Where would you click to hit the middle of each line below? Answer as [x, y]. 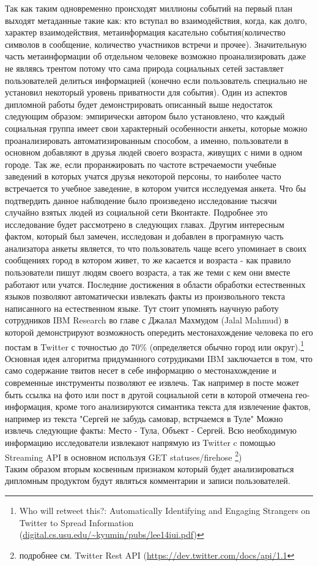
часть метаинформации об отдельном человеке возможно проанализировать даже [156, 56]
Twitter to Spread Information [76, 522]
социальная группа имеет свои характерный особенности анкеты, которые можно [156, 128]
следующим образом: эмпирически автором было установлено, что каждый [145, 116]
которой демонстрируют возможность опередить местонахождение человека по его [159, 332]
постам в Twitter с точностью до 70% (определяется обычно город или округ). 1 [155, 345]
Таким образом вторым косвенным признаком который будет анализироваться [150, 468]
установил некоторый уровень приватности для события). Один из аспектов [146, 92]
